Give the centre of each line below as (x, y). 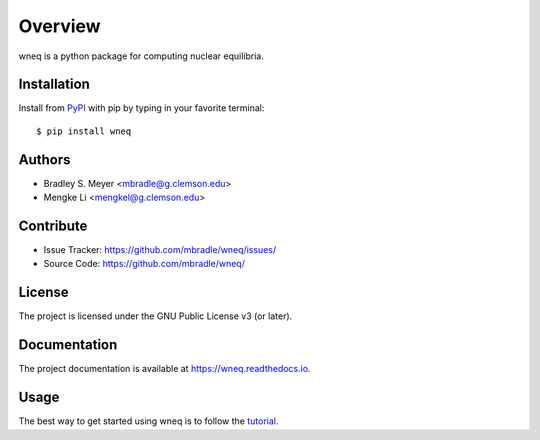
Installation (54, 84)
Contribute (53, 225)
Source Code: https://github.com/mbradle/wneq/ (144, 264)
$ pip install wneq (84, 131)
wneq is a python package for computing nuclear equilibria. (141, 56)
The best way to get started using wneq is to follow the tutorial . (148, 421)
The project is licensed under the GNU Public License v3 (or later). (155, 316)
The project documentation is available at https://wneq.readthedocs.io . (164, 369)
